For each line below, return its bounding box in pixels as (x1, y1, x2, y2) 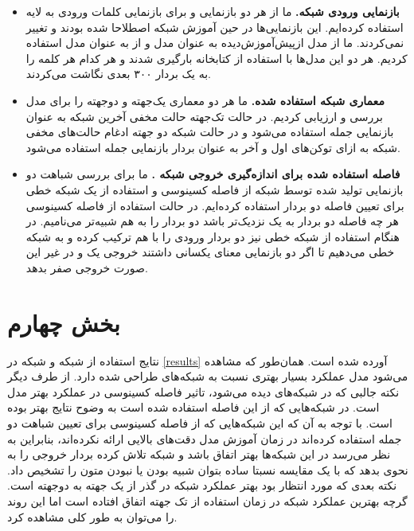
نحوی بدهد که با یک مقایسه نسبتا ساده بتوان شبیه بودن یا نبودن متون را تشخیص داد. (7, 461, 408, 478)
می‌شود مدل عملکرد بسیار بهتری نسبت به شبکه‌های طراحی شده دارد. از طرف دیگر (7, 368, 408, 385)
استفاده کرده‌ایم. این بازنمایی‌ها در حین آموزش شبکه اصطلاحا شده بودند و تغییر (25, 18, 404, 35)
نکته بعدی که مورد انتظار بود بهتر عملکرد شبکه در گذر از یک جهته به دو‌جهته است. (7, 477, 397, 494)
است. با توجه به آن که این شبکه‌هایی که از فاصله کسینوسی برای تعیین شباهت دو (7, 415, 393, 431)
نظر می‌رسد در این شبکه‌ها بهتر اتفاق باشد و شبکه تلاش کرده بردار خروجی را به (7, 446, 391, 463)
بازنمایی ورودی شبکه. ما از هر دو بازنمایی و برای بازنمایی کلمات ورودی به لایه (25, 3, 400, 19)
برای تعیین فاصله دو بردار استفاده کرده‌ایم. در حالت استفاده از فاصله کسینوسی (25, 197, 404, 213)
